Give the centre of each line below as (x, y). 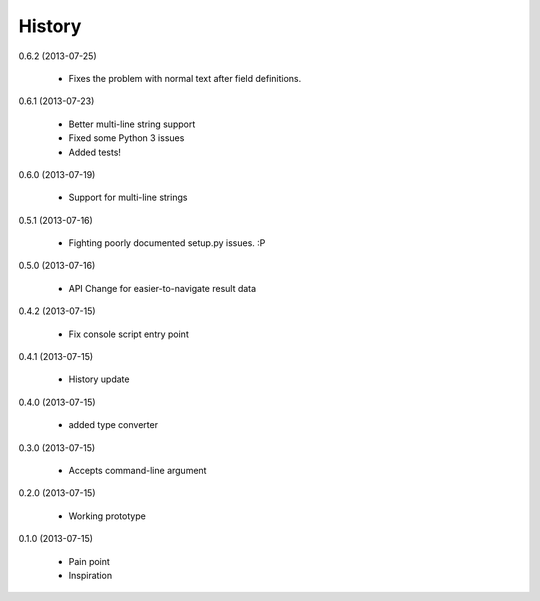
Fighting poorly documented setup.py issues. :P (167, 243)
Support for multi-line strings (128, 197)
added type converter (113, 425)
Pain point (89, 561)
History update (99, 379)
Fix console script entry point (128, 334)
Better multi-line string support (132, 124)
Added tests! (95, 152)
